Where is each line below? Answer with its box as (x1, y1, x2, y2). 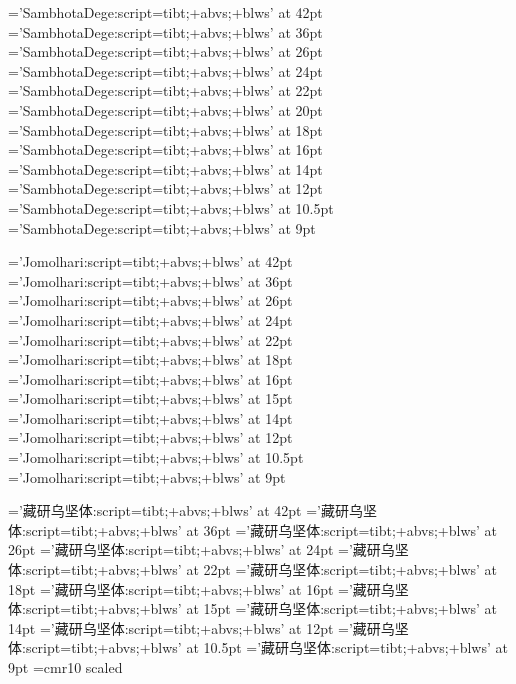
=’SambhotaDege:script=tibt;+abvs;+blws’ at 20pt (8, 99, 323, 120)
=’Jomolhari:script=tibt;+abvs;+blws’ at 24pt (8, 309, 293, 330)
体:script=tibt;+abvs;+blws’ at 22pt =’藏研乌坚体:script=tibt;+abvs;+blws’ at (8, 559, 498, 580)
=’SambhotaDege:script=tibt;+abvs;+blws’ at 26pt (8, 41, 323, 62)
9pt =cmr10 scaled (8, 657, 123, 677)
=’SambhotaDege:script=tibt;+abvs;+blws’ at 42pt (8, 2, 323, 22)
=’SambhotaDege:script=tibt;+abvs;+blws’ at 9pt (8, 217, 316, 238)
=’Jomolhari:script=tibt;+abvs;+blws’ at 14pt (8, 407, 293, 428)
